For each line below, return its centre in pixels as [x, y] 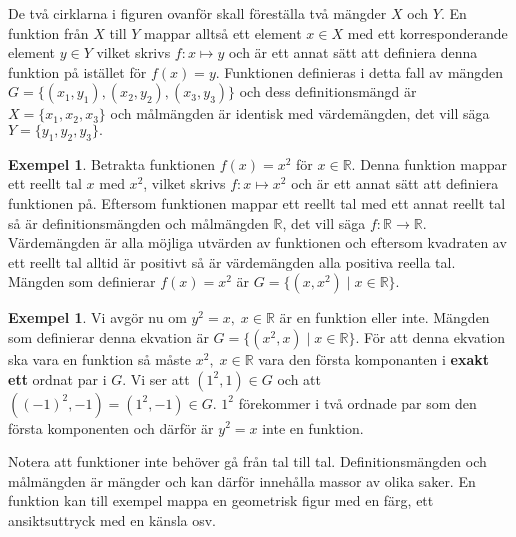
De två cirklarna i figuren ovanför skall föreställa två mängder [197, 13]
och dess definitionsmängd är [328, 91]
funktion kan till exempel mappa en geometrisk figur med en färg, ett [221, 500]
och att [299, 378]
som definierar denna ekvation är [108, 336]
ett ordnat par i [57, 378]
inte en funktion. [313, 427]
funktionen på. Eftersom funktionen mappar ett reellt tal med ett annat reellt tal [257, 202]
